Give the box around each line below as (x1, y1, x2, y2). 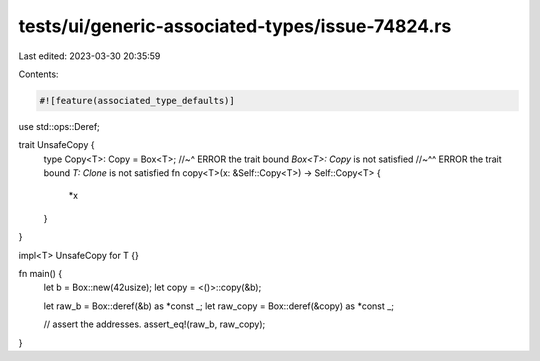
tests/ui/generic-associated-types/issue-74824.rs (18, 15, 452, 37)
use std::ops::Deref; (18, 120, 100, 132)
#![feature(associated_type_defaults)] (39, 95, 235, 106)
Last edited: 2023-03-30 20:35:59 (18, 50, 161, 62)
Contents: (18, 68, 59, 80)
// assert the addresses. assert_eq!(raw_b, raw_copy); (43, 318, 266, 330)
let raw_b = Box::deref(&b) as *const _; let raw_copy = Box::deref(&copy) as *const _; (43, 300, 395, 312)
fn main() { (18, 268, 63, 280)
